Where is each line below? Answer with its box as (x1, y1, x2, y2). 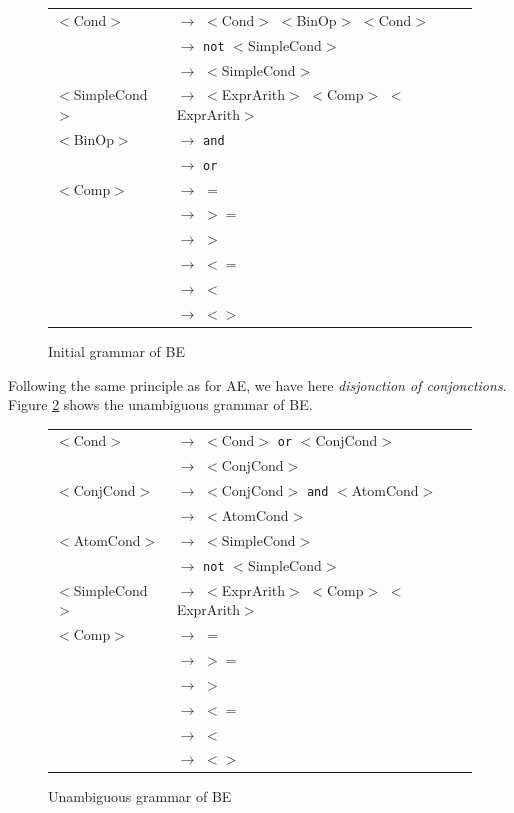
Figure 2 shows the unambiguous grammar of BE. (8, 394, 313, 415)
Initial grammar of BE (48, 340, 185, 361)
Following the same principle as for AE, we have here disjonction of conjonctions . (8, 374, 507, 395)
